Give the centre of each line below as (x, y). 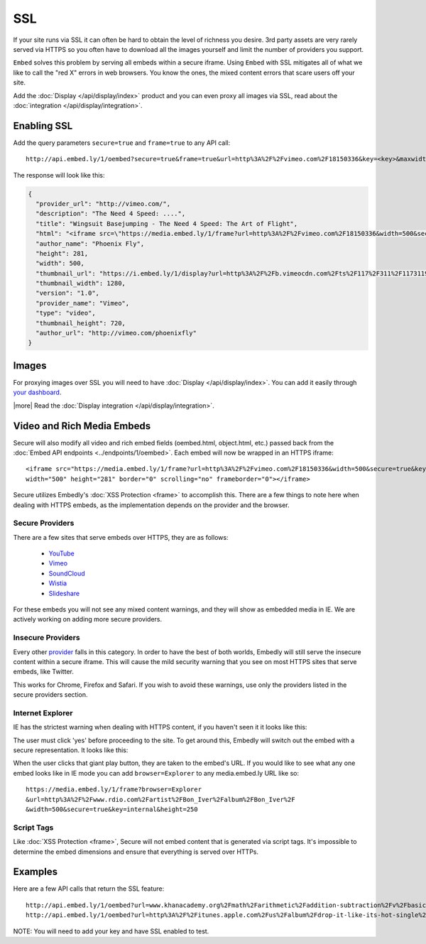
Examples (35, 872)
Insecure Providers (47, 638)
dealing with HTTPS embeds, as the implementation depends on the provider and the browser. (152, 505)
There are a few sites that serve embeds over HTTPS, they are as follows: (121, 537)
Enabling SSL (43, 125)
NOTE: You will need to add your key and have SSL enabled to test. (111, 931)
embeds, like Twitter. (43, 672)
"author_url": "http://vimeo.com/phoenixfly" (116, 333)
